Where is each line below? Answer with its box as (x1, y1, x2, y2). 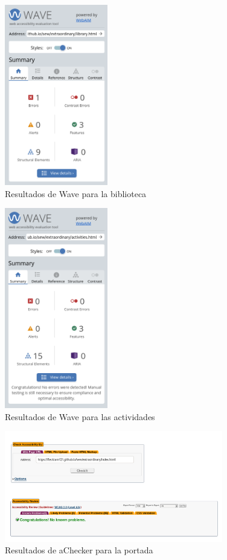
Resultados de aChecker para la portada (5, 544, 153, 556)
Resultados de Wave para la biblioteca (5, 187, 147, 200)
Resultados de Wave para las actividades (5, 410, 155, 423)
